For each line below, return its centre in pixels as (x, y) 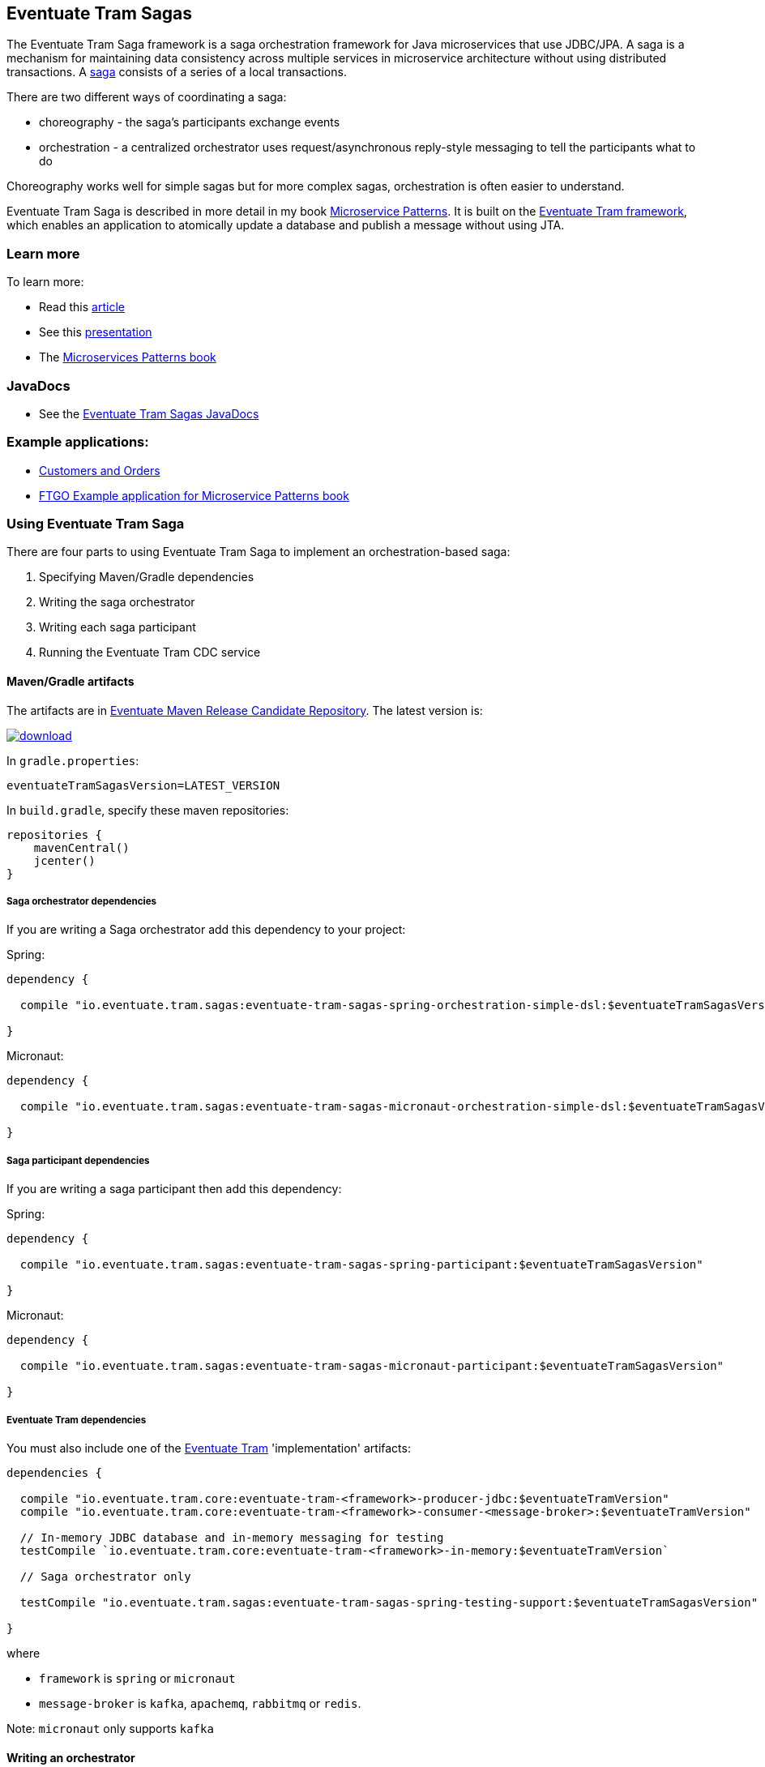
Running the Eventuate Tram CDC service (150, 652)
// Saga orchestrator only (105, 1576)
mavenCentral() (81, 847)
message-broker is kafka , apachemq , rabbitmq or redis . (200, 1703)
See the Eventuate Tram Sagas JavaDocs (149, 413)
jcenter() (64, 860)
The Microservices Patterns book (128, 357)
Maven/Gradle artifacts (71, 682)
